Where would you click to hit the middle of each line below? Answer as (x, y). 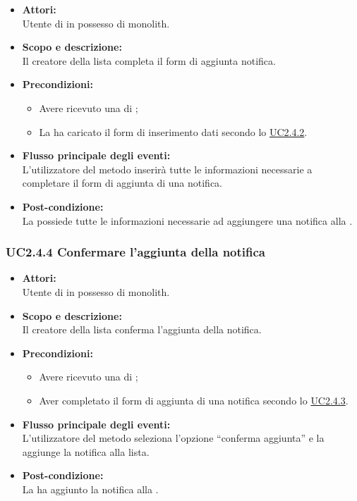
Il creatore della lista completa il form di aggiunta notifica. (149, 60)
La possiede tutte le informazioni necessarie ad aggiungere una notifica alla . (187, 220)
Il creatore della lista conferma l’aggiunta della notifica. (142, 329)
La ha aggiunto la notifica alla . (90, 489)
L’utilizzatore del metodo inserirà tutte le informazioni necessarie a (167, 169)
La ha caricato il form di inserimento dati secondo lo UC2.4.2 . (173, 131)
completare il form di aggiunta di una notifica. (122, 183)
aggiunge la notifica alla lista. (86, 451)
